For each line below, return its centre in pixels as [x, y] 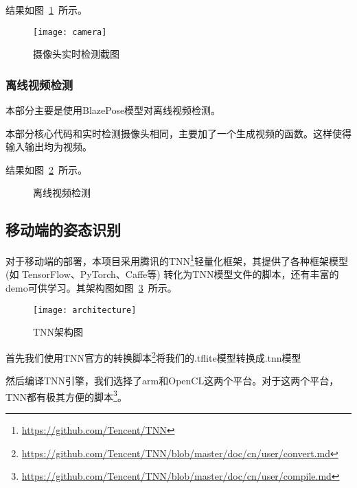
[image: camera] [70, 32]
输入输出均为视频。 [49, 147]
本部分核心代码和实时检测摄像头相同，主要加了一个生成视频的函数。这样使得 [178, 133]
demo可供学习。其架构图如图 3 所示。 [91, 288]
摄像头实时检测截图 [76, 54]
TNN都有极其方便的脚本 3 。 [66, 395]
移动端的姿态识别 [63, 230]
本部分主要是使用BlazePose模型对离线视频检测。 [113, 110]
